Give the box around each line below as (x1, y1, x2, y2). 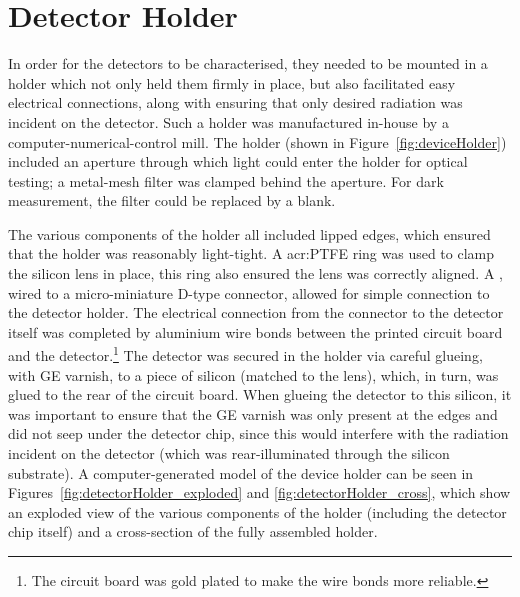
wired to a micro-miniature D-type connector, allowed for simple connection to (8, 282, 490, 303)
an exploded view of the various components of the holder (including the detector (8, 501, 507, 522)
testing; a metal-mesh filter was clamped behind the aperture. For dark (8, 170, 444, 191)
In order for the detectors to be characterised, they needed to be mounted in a (8, 53, 488, 74)
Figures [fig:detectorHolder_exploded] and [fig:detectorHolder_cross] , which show (8, 482, 511, 503)
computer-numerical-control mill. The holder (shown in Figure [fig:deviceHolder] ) (8, 131, 507, 152)
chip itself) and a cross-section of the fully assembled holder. (8, 521, 378, 542)
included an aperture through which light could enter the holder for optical (8, 151, 468, 172)
